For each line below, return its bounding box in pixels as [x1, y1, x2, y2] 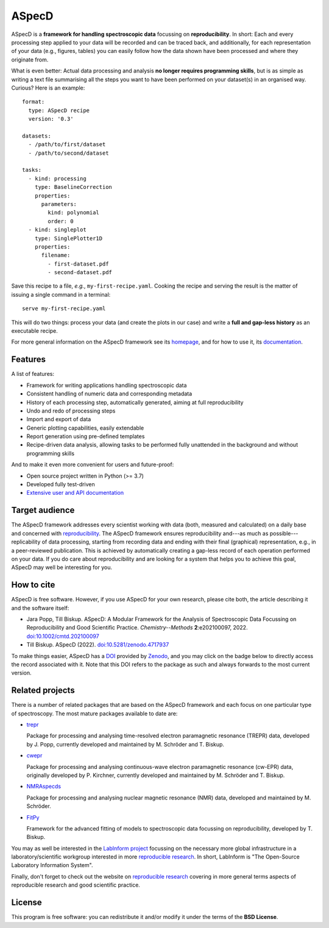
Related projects [11, 685, 76, 696]
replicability [11, 538, 41, 545]
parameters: [41, 200, 77, 207]
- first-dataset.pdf [48, 260, 109, 267]
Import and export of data [26, 416, 91, 423]
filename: [41, 252, 71, 259]
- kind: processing [28, 175, 87, 182]
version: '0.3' [28, 116, 74, 122]
